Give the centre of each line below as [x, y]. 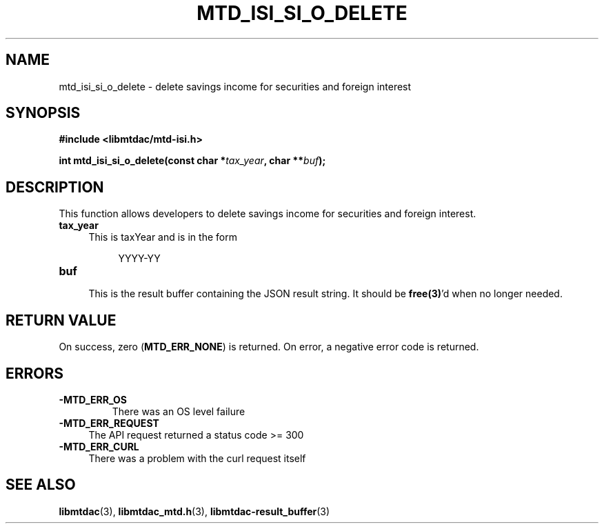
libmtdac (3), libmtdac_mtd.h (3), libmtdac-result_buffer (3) [194, 511]
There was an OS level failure [179, 411]
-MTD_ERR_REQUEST [109, 423]
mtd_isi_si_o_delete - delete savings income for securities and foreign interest [235, 86]
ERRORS [35, 373]
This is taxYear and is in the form [163, 237]
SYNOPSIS [43, 113]
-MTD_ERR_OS [93, 399]
